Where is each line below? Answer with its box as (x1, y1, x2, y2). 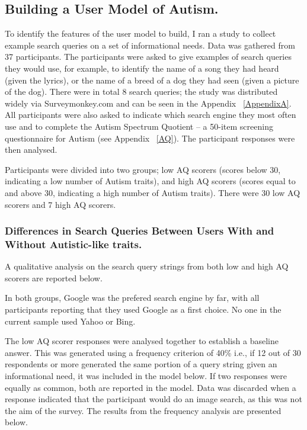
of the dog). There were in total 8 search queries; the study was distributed (5, 85, 278, 98)
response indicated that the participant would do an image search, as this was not (5, 393, 302, 405)
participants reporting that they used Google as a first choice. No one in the (5, 303, 282, 316)
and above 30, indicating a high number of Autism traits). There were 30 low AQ (5, 186, 300, 198)
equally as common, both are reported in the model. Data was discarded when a (5, 381, 296, 393)
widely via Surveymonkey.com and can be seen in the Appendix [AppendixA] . (5, 97, 292, 109)
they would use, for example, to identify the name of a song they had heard (5, 62, 279, 74)
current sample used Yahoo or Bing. (5, 315, 136, 327)
